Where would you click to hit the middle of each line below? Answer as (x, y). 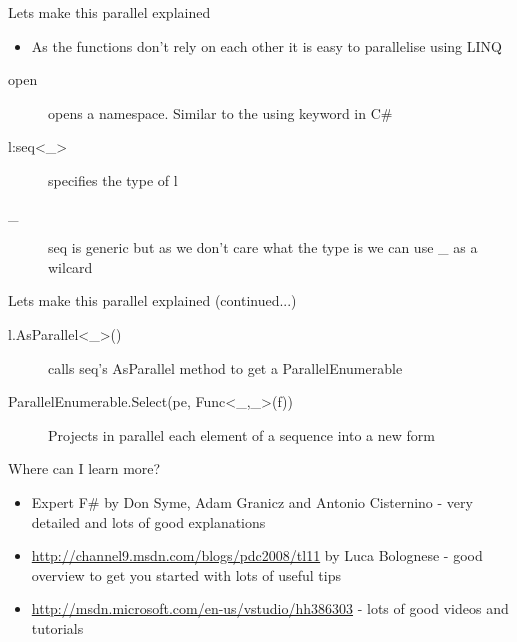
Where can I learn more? (84, 468)
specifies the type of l (113, 179)
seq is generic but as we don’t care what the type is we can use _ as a (263, 247)
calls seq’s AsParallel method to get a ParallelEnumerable (225, 367)
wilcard (70, 266)
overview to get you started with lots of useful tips (186, 574)
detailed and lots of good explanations (148, 521)
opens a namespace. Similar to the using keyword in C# (220, 112)
